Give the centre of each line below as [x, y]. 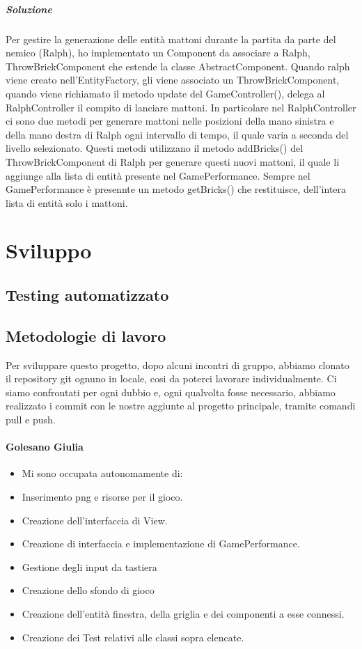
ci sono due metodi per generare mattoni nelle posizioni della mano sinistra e [170, 121]
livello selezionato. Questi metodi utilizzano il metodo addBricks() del [155, 148]
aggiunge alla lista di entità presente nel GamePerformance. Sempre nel [158, 175]
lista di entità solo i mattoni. [67, 202]
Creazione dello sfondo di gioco [88, 590]
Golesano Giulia [45, 447]
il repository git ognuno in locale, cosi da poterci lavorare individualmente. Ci [171, 378]
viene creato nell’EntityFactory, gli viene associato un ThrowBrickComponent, [173, 80]
